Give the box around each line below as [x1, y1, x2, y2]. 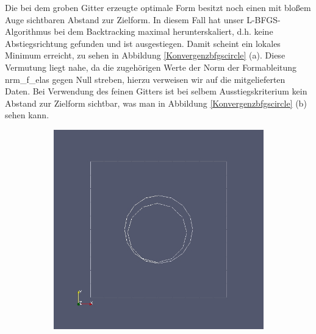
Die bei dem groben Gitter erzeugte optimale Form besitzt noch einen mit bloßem [5, 1, 311, 13]
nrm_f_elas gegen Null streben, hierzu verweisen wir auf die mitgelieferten [5, 73, 285, 85]
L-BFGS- [246, 13, 281, 26]
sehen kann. [5, 108, 49, 121]
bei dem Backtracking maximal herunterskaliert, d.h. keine [54, 25, 273, 38]
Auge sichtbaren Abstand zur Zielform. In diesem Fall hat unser [5, 13, 244, 26]
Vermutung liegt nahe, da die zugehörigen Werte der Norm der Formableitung [5, 60, 297, 73]
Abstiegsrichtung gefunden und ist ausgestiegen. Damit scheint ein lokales [5, 37, 281, 49]
